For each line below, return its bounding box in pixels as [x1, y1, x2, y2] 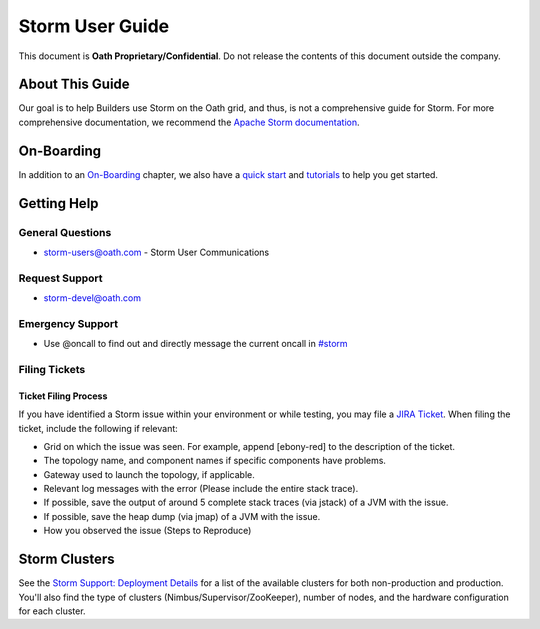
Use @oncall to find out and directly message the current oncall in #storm [43, 338, 349, 350]
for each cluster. [18, 605, 86, 617]
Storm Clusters [18, 551, 115, 568]
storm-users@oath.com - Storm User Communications [43, 246, 270, 258]
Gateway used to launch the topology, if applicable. [43, 468, 255, 480]
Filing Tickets [18, 362, 86, 376]
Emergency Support [18, 316, 119, 330]
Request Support [18, 271, 104, 285]
